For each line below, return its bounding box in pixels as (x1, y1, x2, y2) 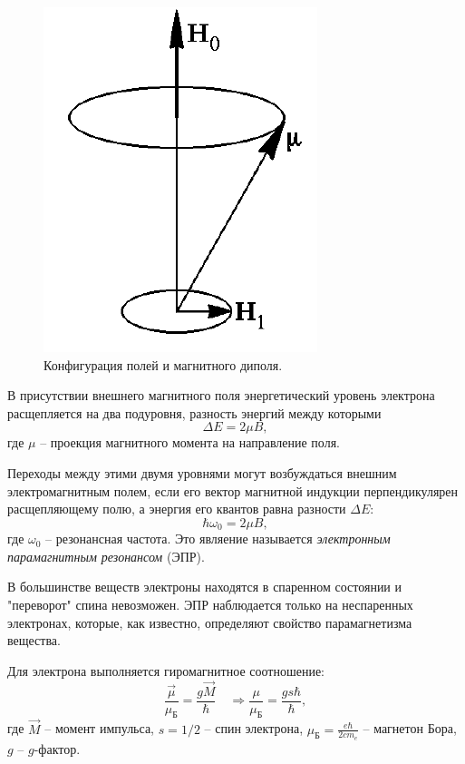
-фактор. (34, 739, 81, 758)
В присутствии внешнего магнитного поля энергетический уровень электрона (7, 386, 435, 405)
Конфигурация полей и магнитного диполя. (44, 355, 283, 374)
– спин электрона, (204, 719, 304, 738)
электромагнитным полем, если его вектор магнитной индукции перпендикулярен (7, 481, 459, 500)
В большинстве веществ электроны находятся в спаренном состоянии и (7, 577, 402, 596)
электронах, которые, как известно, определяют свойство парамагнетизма (7, 612, 412, 632)
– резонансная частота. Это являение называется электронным (45, 529, 391, 548)
